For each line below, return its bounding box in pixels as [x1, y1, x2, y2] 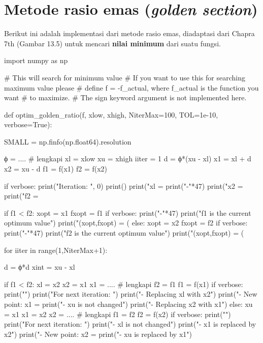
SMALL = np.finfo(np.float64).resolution [4, 136, 131, 147]
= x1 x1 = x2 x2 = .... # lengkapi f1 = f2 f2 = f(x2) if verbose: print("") [4, 308, 231, 319]
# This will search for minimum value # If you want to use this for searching [4, 72, 245, 82]
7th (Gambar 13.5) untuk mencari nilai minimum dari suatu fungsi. [4, 38, 221, 48]
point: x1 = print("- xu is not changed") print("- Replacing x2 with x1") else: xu [4, 299, 253, 309]
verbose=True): [4, 119, 52, 130]
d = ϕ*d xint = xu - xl [4, 262, 75, 272]
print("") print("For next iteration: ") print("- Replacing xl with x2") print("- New [4, 289, 257, 299]
